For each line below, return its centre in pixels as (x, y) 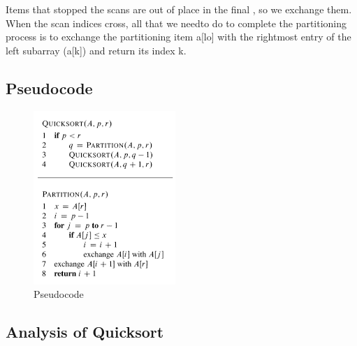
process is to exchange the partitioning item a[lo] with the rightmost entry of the (178, 37)
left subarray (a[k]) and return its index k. (96, 50)
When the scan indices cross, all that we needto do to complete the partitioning (176, 23)
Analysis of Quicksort (85, 332)
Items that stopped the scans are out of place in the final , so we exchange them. (179, 9)
